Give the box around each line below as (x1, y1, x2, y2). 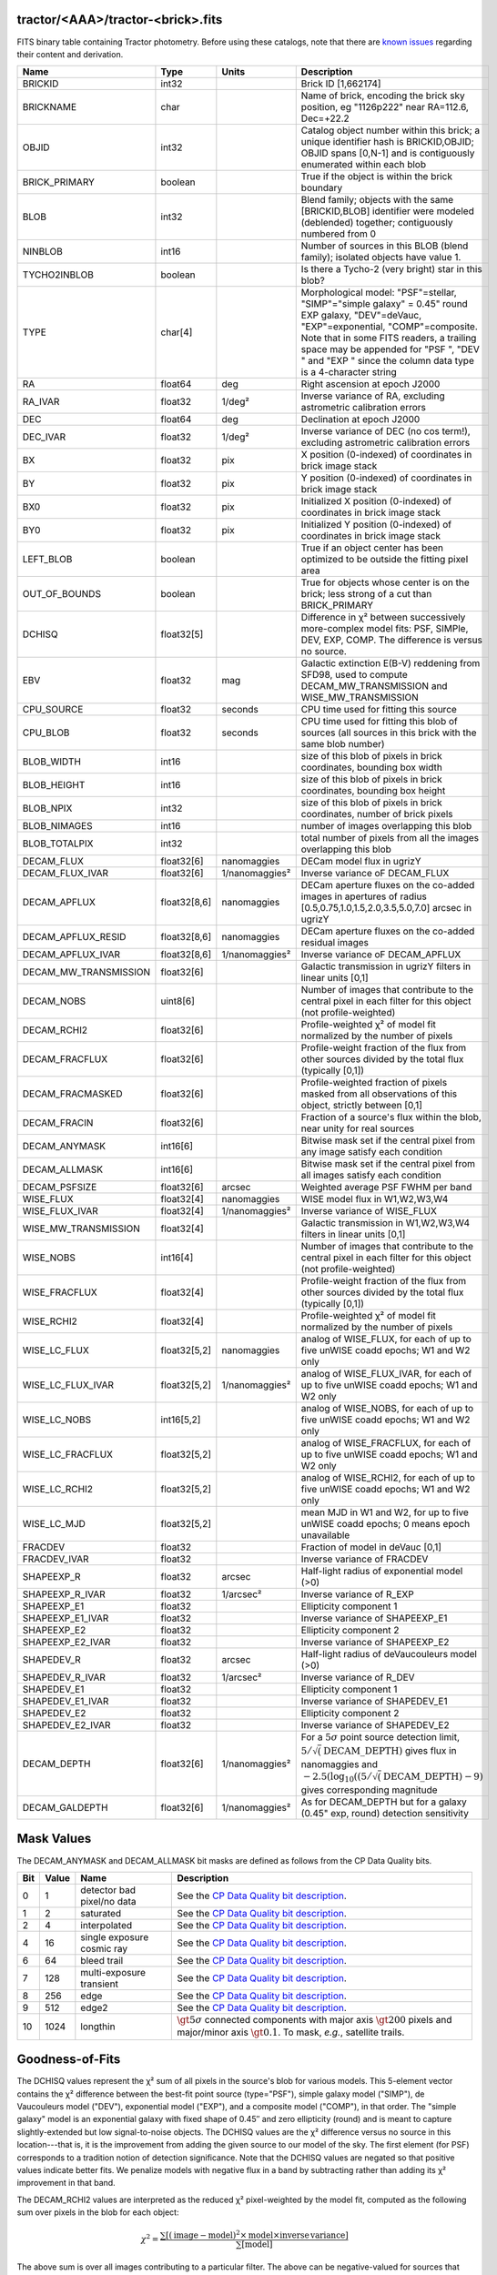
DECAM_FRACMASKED (22, 1087, 123, 1100)
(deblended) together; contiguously (300, 217, 454, 229)
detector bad (80, 1884, 137, 1896)
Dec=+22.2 (300, 112, 350, 125)
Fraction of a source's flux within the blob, (300, 1111, 482, 1124)
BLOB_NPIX (22, 802, 73, 814)
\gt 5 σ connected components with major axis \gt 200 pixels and (177, 2013, 452, 2026)
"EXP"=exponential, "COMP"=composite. (300, 320, 478, 333)
